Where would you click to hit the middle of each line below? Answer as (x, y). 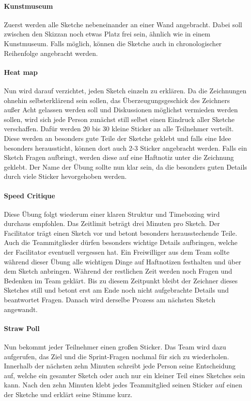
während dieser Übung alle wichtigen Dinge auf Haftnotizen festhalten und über (123, 261)
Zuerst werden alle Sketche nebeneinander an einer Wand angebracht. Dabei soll (123, 24)
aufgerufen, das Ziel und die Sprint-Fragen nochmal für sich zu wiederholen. (117, 356)
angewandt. (21, 309)
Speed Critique (30, 195)
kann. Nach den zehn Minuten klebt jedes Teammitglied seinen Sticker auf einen (123, 385)
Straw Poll (22, 328)
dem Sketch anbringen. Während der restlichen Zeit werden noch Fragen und (118, 271)
